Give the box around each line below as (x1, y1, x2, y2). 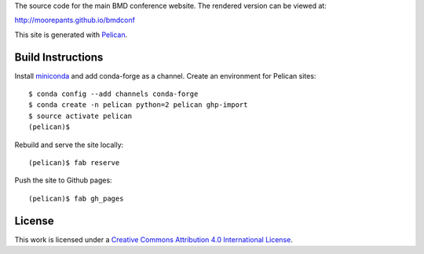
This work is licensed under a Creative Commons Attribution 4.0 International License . (14, 234, 294, 244)
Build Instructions (14, 50, 104, 64)
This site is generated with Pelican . (14, 30, 128, 39)
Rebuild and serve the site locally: (14, 140, 124, 149)
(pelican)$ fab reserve (28, 158, 120, 167)
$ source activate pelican (28, 111, 133, 120)
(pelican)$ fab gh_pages (28, 193, 124, 203)
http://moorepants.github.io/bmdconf (14, 16, 135, 25)
